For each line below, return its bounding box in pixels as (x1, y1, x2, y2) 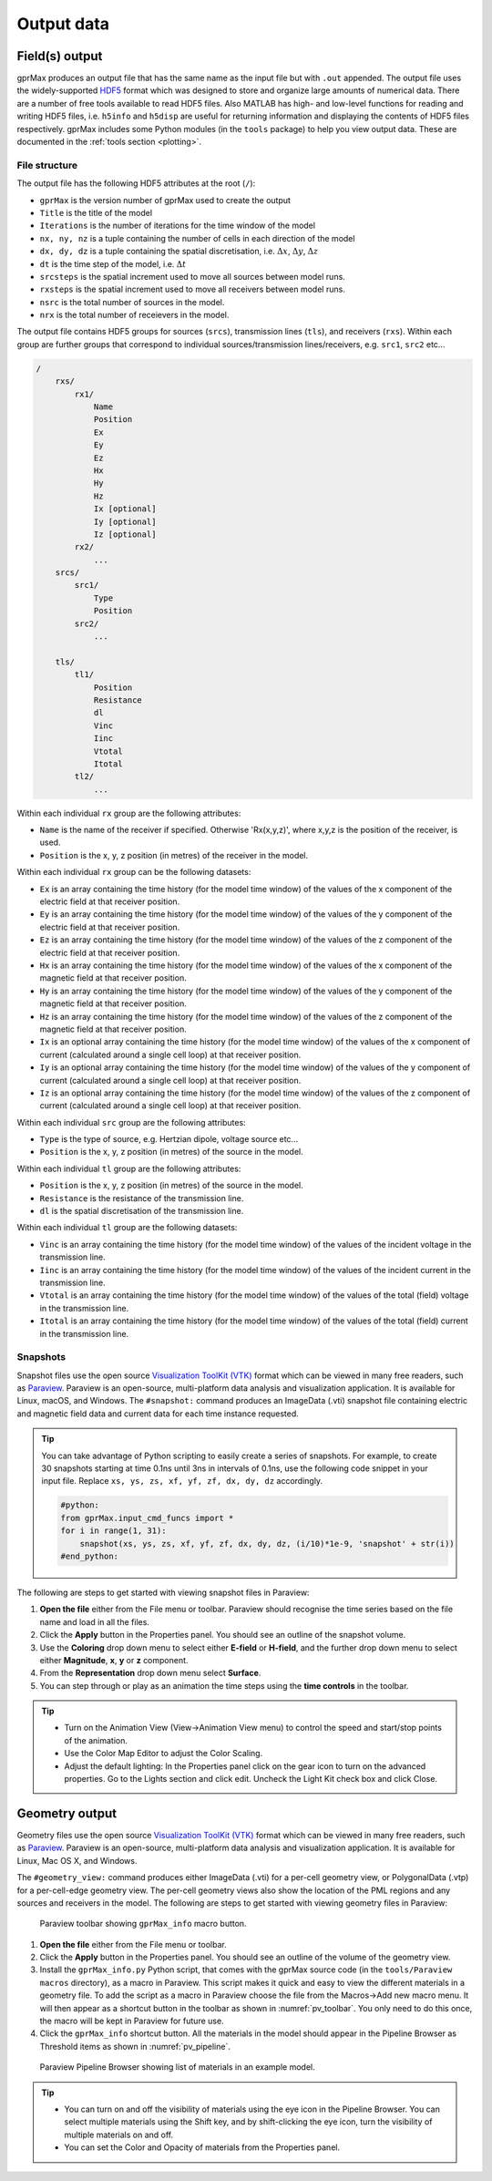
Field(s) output (16, 48, 103, 64)
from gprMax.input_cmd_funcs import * (60, 1513, 234, 1523)
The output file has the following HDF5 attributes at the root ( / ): (16, 178, 256, 189)
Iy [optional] (93, 516, 157, 527)
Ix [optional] (93, 504, 157, 514)
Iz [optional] (93, 529, 157, 540)
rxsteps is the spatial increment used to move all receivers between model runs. (39, 283, 345, 295)
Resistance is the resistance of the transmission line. (39, 1192, 244, 1203)
